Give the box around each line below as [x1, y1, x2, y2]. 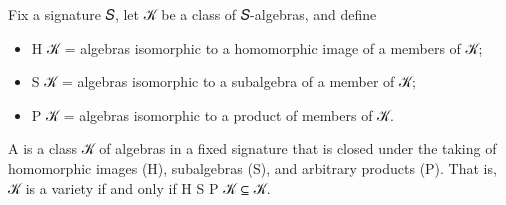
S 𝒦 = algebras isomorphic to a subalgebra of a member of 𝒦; [31, 71, 416, 92]
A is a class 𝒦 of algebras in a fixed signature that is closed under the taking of [8, 138, 497, 159]
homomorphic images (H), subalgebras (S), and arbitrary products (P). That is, [8, 157, 497, 178]
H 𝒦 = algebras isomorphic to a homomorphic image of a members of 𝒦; [31, 37, 483, 58]
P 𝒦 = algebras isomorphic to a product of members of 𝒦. [31, 104, 394, 125]
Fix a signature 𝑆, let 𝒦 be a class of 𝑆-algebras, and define [8, 4, 377, 24]
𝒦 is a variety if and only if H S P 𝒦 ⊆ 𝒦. [8, 177, 271, 198]
